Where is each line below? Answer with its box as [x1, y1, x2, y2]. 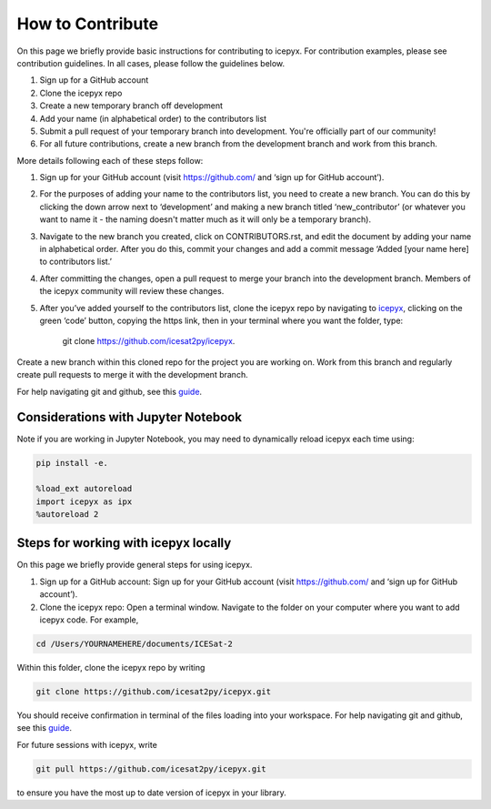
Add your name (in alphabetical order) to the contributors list [39, 113, 267, 124]
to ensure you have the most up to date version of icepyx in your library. [16, 787, 286, 798]
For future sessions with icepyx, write [16, 739, 158, 750]
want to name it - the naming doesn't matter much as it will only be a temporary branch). [39, 214, 372, 225]
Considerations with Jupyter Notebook [16, 410, 243, 425]
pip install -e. [35, 458, 109, 469]
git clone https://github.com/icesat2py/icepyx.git [35, 687, 272, 696]
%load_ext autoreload [35, 483, 133, 494]
